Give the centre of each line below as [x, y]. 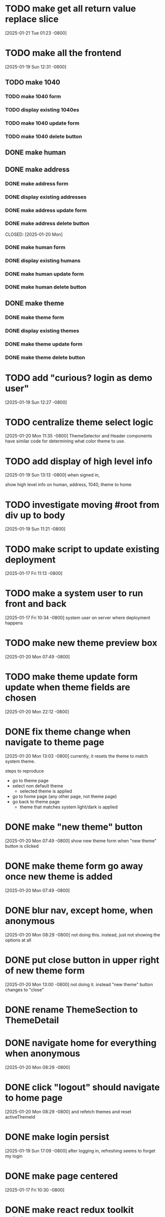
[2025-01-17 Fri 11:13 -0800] [34, 573]
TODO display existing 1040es [42, 110]
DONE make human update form [44, 274]
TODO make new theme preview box [81, 643]
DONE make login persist [57, 1137]
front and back [36, 604]
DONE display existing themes [42, 331]
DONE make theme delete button [45, 357]
